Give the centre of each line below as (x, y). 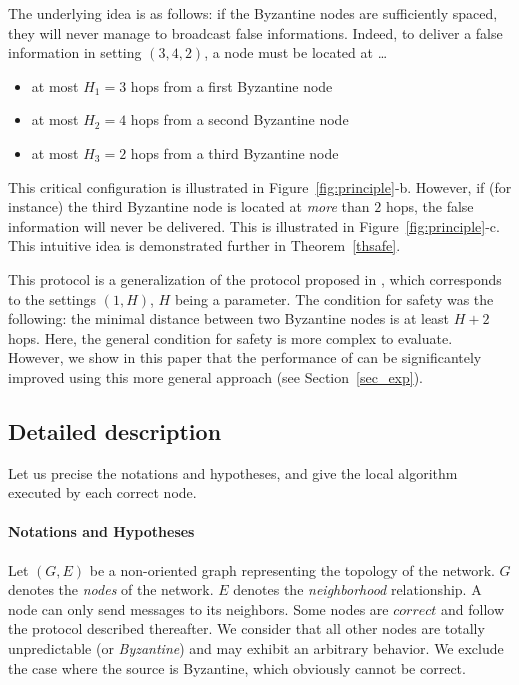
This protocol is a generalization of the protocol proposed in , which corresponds (255, 278)
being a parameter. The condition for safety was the (334, 298)
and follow (473, 608)
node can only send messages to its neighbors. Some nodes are (198, 608)
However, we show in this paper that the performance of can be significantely (245, 357)
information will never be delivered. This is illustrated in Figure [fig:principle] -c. (254, 225)
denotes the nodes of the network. (111, 589)
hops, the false (429, 206)
